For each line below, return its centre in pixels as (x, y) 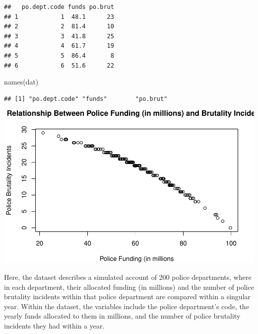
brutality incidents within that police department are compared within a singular (128, 296)
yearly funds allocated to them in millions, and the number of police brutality (122, 316)
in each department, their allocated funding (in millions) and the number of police (129, 287)
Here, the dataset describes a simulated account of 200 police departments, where (128, 277)
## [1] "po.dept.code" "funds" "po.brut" (86, 99)
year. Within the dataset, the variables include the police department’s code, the (127, 306)
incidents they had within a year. (54, 325)
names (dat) (21, 82)
